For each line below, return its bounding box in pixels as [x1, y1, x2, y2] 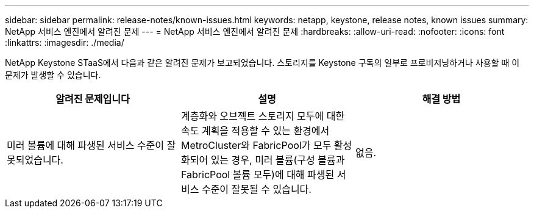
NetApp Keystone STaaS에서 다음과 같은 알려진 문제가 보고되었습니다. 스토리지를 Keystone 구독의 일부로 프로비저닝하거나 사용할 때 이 [5, 57, 520, 68]
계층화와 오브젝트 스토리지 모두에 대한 [180, 110, 345, 122]
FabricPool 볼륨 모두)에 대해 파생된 [180, 168, 335, 181]
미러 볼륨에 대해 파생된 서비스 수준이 [7, 139, 165, 151]
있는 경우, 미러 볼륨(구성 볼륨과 [210, 154, 345, 166]
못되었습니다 [7, 154, 61, 166]
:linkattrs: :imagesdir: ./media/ [5, 37, 124, 48]
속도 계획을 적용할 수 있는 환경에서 [180, 125, 330, 137]
